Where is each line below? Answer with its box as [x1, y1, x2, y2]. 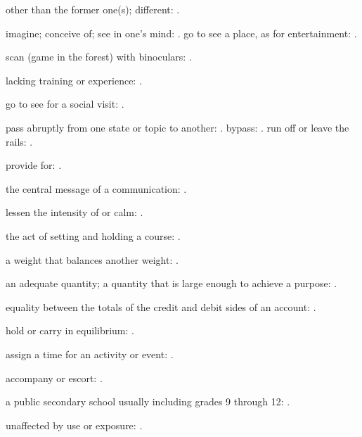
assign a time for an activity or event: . [6, 346, 174, 361]
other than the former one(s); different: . [6, 2, 180, 16]
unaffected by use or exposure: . [6, 417, 143, 432]
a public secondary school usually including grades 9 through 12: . [6, 394, 290, 409]
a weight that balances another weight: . [6, 252, 179, 267]
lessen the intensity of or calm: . [6, 205, 143, 220]
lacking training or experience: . [6, 72, 142, 87]
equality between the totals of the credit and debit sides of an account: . [6, 299, 316, 314]
